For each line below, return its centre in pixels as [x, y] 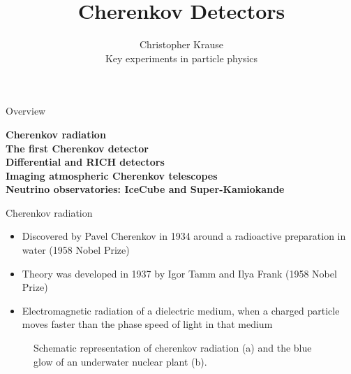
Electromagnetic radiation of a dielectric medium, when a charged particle [181, 310]
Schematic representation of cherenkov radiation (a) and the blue [173, 348]
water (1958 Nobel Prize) [76, 250]
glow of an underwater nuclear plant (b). [120, 361]
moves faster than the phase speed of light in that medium [147, 324]
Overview [26, 111]
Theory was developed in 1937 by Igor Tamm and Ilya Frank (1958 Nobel [179, 273]
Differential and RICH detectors [85, 162]
